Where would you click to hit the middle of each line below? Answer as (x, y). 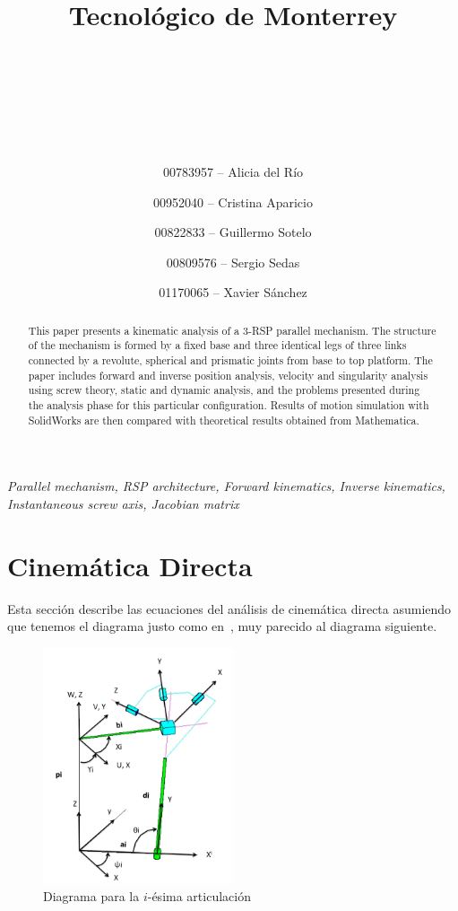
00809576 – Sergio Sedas (233, 262)
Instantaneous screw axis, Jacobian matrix (123, 503)
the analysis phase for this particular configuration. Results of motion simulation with (229, 404)
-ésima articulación (199, 896)
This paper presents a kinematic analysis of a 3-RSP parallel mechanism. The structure (232, 330)
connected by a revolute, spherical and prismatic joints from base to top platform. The (230, 360)
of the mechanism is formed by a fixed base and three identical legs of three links (217, 345)
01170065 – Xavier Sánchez (233, 292)
